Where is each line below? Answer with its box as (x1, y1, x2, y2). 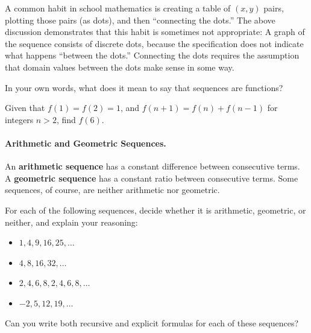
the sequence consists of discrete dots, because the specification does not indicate (5, 37, 304, 49)
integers (5, 113, 34, 125)
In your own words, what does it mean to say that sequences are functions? (5, 81, 283, 94)
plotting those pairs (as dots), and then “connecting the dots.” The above (5, 13, 275, 26)
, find (56, 113, 76, 125)
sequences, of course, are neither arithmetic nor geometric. (5, 183, 220, 196)
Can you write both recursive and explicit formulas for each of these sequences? (5, 317, 299, 329)
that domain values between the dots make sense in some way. (5, 60, 234, 73)
